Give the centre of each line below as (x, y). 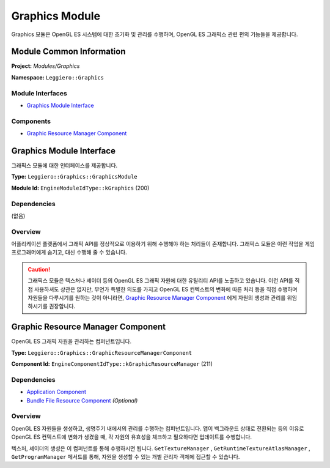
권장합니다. (62, 306)
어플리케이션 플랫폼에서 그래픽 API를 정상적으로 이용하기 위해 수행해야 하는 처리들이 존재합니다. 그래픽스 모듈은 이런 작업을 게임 (163, 244)
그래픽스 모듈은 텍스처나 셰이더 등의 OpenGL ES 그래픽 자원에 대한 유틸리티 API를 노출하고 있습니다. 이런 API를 (160, 281)
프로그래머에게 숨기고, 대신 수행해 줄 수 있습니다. (69, 252)
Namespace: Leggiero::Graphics (57, 77)
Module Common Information (68, 52)
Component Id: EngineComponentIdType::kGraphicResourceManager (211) (112, 364)
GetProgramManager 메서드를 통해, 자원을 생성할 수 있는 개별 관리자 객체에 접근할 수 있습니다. (126, 456)
